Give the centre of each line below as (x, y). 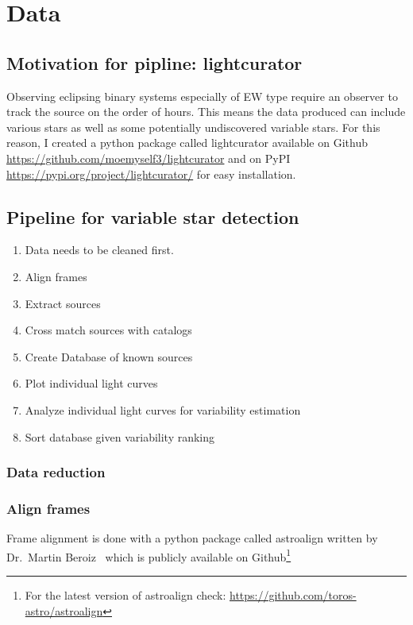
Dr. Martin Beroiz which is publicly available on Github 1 (149, 555)
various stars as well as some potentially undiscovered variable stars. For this (193, 127)
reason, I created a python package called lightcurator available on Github (187, 143)
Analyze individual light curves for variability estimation (163, 409)
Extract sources (63, 303)
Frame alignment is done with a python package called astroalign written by (192, 538)
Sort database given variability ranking (120, 436)
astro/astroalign (64, 610)
